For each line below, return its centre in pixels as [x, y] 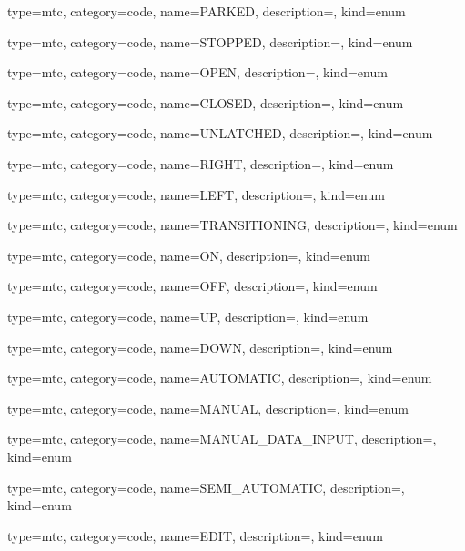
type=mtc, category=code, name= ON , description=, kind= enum [189, 255]
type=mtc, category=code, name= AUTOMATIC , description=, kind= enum [220, 378]
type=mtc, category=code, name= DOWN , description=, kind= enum [200, 347]
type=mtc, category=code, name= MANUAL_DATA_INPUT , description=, [222, 439]
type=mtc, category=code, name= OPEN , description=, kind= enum [197, 72]
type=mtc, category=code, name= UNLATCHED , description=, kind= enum [220, 133]
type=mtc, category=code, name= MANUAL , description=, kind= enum [208, 408]
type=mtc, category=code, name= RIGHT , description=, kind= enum [201, 163]
